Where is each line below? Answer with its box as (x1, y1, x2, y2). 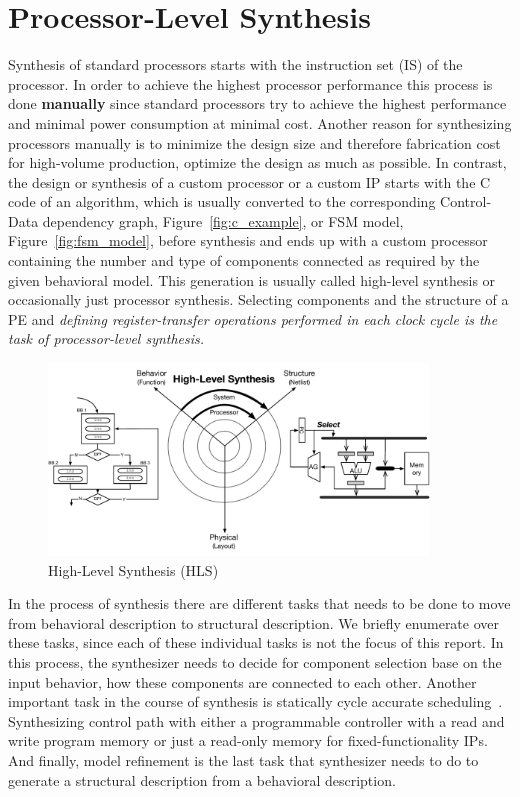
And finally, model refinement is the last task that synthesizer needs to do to (8, 750, 479, 770)
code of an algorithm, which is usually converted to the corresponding (8, 191, 436, 212)
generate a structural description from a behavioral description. (8, 769, 396, 790)
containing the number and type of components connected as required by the (8, 250, 480, 271)
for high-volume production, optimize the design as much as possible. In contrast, (8, 152, 507, 173)
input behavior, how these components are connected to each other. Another (8, 671, 477, 692)
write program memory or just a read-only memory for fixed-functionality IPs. (8, 730, 488, 751)
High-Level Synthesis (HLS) (48, 559, 219, 580)
